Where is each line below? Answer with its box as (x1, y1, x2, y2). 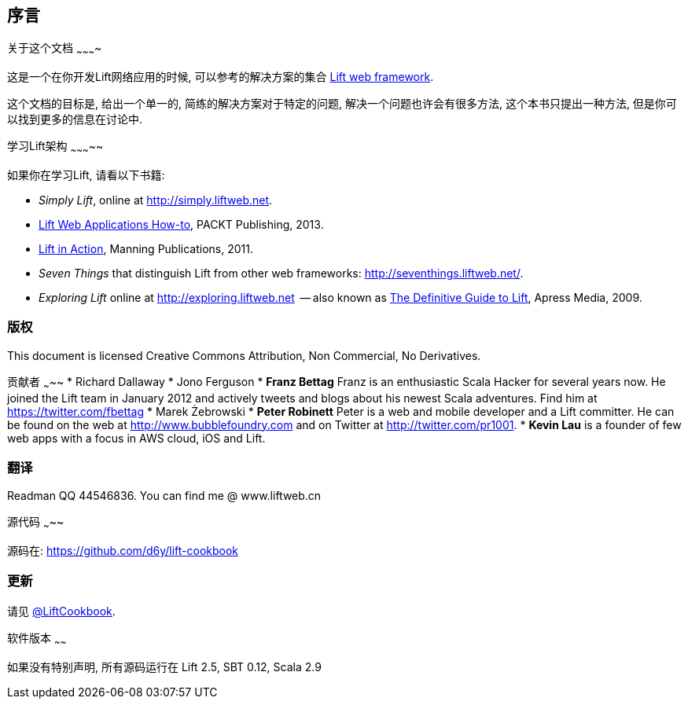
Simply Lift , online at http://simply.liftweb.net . (39, 193, 273, 207)
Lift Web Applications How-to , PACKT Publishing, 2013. (39, 218, 324, 232)
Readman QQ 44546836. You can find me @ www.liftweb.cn (7, 489, 322, 503)
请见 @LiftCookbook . (7, 604, 116, 618)
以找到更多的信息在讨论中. (7, 112, 143, 127)
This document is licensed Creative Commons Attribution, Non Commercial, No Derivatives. (7, 348, 481, 362)
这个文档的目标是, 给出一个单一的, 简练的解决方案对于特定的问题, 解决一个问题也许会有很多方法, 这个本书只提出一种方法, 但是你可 (7, 97, 677, 111)
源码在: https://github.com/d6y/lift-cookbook (7, 544, 239, 558)
